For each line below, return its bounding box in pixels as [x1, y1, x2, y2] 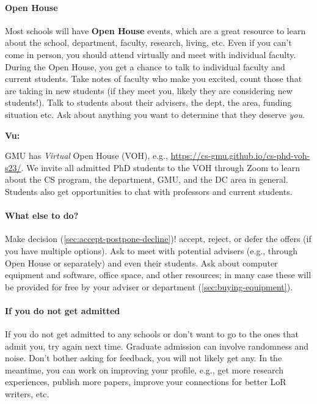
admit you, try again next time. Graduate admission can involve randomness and [5, 339, 309, 352]
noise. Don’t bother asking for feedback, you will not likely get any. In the [5, 351, 282, 364]
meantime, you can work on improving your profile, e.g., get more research [5, 363, 284, 376]
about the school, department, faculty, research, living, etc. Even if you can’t [5, 36, 292, 49]
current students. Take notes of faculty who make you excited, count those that [5, 72, 302, 85]
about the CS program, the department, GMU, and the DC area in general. [5, 173, 288, 186]
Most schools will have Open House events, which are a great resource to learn [5, 24, 306, 37]
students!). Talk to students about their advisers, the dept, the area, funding [5, 96, 292, 109]
